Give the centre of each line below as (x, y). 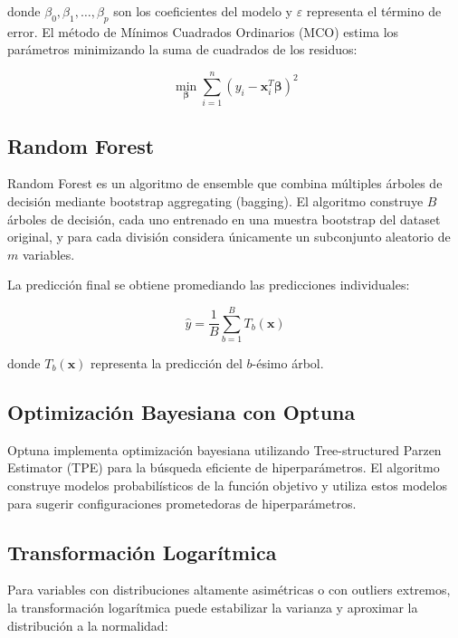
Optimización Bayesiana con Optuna (181, 411)
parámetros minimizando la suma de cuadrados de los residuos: (182, 49)
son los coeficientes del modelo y (203, 11)
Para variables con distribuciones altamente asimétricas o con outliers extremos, (229, 590)
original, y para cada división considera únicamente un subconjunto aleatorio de (229, 237)
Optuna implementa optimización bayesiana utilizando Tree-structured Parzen (224, 449)
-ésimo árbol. (288, 363)
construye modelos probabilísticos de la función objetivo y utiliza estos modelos (227, 485)
